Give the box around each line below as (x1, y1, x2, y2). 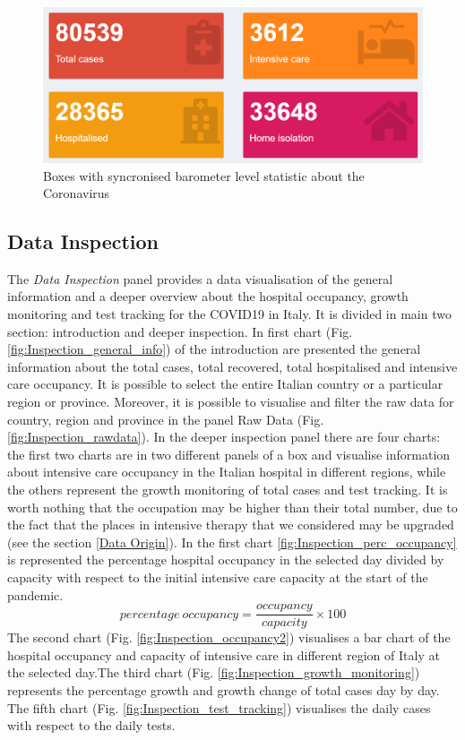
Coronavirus (43, 184, 110, 202)
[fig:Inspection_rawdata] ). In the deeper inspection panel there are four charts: (7, 427, 441, 446)
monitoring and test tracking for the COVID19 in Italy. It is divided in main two (7, 305, 452, 323)
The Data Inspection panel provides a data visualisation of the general (7, 269, 393, 288)
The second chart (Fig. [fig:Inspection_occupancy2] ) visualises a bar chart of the (7, 628, 451, 647)
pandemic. (7, 585, 64, 604)
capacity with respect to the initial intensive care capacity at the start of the (7, 567, 428, 586)
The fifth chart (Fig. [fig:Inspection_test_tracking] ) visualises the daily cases (7, 698, 431, 717)
